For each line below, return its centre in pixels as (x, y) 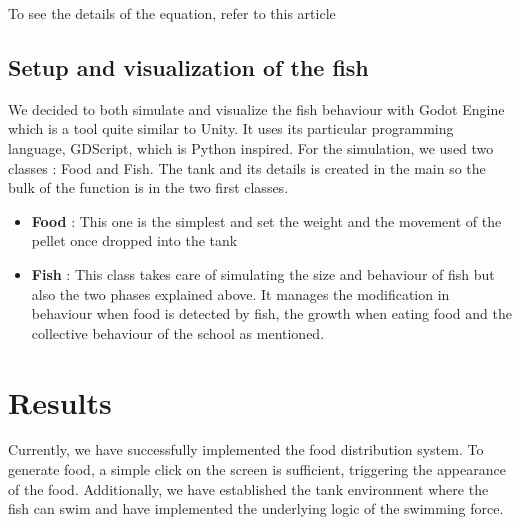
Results (60, 401)
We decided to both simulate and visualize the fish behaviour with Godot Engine (256, 108)
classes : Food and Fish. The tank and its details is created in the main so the (247, 167)
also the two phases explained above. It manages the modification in (240, 293)
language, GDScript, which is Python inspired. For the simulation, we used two (251, 147)
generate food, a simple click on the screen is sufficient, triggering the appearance (257, 469)
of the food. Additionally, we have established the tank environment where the (248, 488)
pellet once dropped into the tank (134, 240)
